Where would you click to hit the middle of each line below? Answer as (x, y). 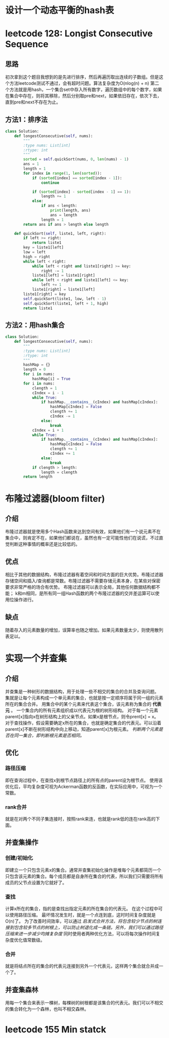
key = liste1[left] (44, 247)
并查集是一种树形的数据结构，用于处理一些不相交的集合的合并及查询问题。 (82, 691)
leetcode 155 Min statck (56, 1030)
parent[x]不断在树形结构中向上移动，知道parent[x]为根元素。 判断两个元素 (82, 729)
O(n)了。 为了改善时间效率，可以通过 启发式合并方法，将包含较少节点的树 (81, 921)
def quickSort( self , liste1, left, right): (60, 233)
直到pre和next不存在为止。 (33, 102)
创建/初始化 (19, 858)
